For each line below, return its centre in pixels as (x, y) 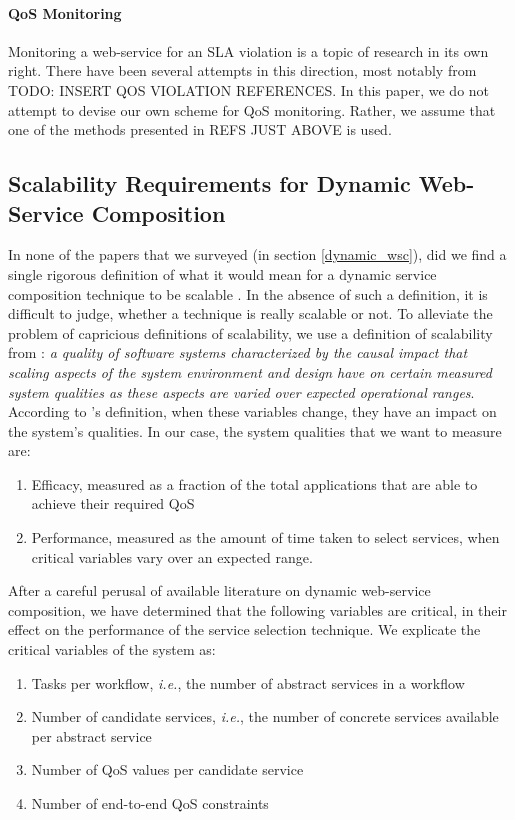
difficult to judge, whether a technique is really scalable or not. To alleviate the (250, 313)
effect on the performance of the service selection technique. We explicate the (244, 629)
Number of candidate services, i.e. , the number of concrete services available (265, 716)
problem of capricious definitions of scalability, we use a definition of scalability (250, 332)
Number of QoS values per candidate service (167, 769)
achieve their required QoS (113, 503)
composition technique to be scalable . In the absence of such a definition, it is (248, 293)
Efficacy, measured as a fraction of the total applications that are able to (254, 483)
